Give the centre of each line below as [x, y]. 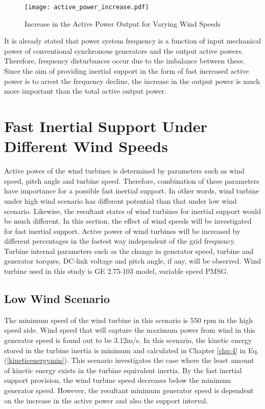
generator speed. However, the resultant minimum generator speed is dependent [129, 390]
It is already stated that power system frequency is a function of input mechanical [132, 41]
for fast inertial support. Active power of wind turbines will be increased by [122, 231]
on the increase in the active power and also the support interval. [106, 400]
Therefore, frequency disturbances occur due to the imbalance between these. [125, 61]
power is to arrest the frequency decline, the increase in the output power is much [132, 81]
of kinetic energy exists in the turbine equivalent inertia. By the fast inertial [123, 370]
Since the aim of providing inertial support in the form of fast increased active [127, 71]
